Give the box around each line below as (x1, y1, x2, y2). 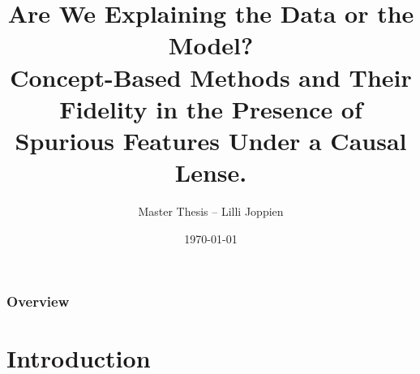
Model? (168, 28, 254, 62)
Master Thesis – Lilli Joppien (138, 203, 284, 220)
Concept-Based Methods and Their (10, 60, 412, 93)
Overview (6, 291, 70, 312)
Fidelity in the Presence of (59, 92, 362, 125)
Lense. (174, 156, 247, 189)
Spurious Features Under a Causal (15, 123, 407, 157)
